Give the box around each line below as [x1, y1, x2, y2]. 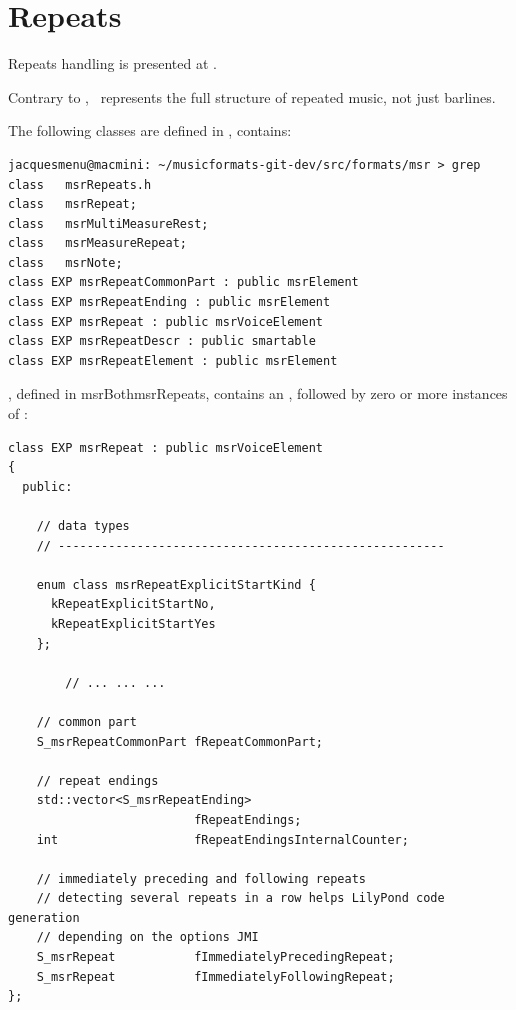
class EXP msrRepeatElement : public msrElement [8, 353, 338, 368]
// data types [36, 519, 130, 533]
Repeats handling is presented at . [8, 53, 217, 74]
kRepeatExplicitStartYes [50, 616, 216, 631]
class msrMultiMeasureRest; [8, 216, 209, 231]
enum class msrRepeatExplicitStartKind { [36, 577, 316, 592]
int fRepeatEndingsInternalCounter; [36, 832, 409, 847]
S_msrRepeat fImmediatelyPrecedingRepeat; [36, 950, 395, 965]
